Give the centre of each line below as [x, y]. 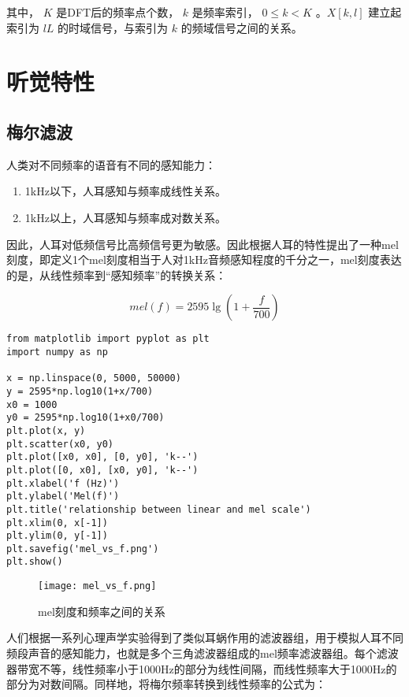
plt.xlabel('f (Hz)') [63, 483]
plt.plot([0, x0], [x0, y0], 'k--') [102, 470]
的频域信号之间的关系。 [242, 27]
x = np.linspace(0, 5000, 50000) [94, 378]
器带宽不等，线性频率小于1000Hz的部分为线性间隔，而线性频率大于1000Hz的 [202, 668]
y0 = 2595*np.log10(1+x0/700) [86, 418]
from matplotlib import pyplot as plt [108, 339]
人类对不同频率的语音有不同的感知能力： [111, 164]
